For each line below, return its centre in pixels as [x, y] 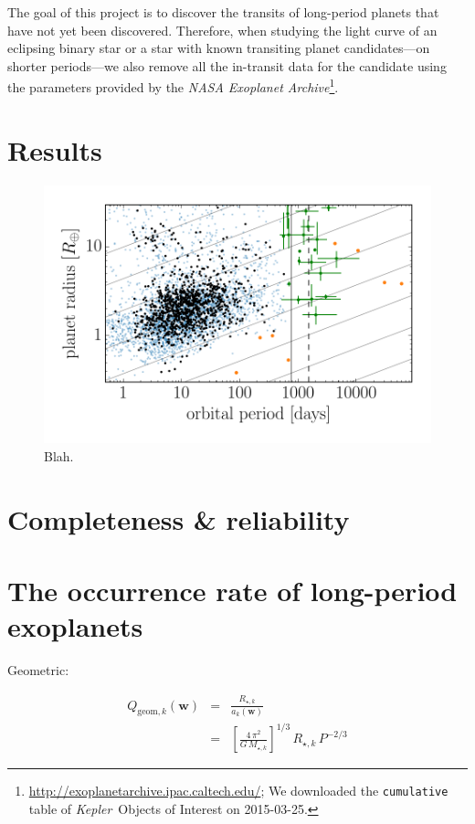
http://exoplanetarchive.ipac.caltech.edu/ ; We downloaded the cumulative [238, 791]
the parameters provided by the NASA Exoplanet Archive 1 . [173, 86]
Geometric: [38, 670]
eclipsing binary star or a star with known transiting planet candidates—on [219, 48]
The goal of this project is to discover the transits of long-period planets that [223, 12]
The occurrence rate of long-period [232, 591]
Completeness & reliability [179, 518]
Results [55, 149]
